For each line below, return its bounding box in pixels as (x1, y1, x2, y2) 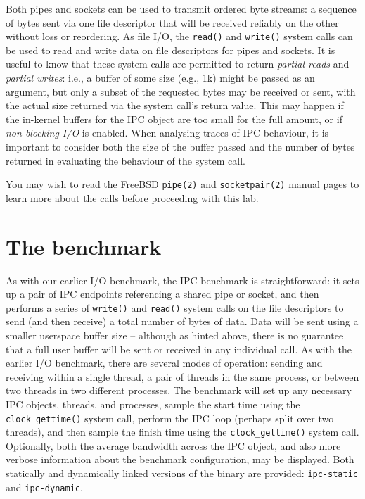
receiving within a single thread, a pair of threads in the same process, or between (6, 369, 359, 384)
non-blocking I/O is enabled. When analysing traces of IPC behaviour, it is (6, 125, 329, 140)
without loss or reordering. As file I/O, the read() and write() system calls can (6, 29, 353, 44)
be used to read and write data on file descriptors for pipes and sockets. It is (6, 42, 335, 57)
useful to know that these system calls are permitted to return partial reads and (6, 56, 350, 71)
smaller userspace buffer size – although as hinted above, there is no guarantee (6, 328, 344, 342)
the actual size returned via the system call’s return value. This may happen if (6, 98, 344, 113)
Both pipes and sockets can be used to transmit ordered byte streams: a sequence (6, 1, 357, 15)
